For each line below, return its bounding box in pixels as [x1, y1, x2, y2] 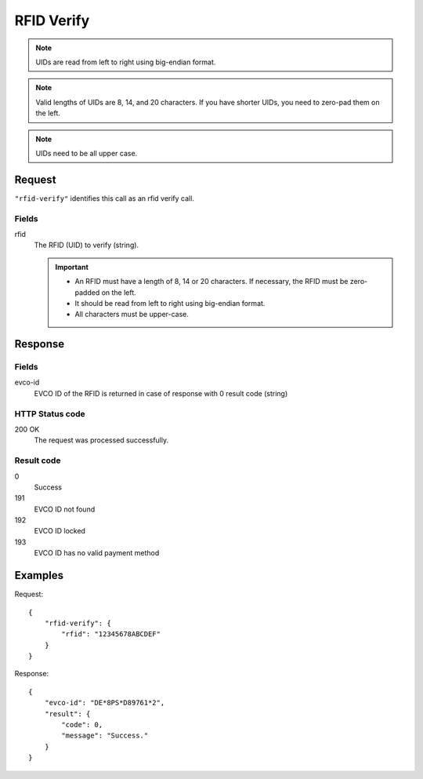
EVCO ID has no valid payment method [34, 548, 160, 558]
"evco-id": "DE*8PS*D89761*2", [44, 698, 165, 708]
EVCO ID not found [34, 504, 96, 514]
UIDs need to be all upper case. [35, 148, 138, 158]
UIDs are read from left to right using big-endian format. [35, 57, 216, 67]
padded [74, 287, 100, 297]
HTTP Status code [14, 408, 85, 419]
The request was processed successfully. [34, 435, 168, 445]
